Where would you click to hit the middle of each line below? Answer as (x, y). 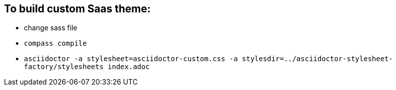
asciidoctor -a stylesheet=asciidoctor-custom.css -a (131, 59)
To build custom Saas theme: (77, 9)
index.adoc (129, 67)
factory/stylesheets (64, 67)
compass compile (55, 44)
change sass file (51, 28)
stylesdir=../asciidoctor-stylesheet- (317, 59)
